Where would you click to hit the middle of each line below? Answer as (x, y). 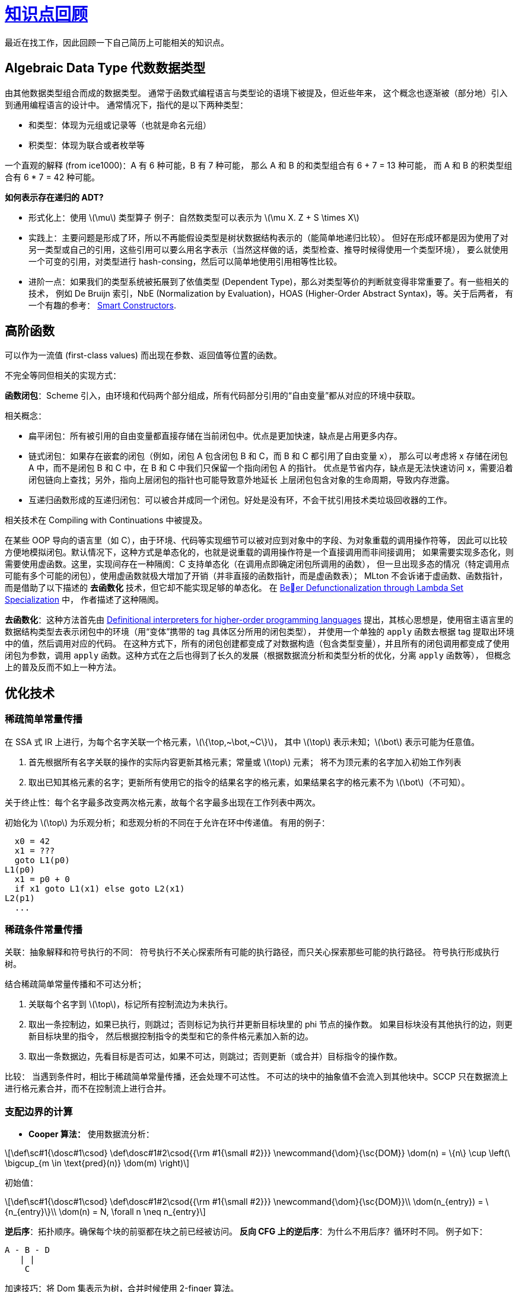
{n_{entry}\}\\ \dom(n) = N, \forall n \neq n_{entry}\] (105, 1212)
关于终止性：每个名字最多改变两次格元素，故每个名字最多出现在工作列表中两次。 (163, 802)
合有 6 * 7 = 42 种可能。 (52, 177)
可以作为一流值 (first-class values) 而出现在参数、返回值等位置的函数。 (143, 355)
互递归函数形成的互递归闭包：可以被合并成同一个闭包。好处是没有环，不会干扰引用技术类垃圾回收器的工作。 (240, 500)
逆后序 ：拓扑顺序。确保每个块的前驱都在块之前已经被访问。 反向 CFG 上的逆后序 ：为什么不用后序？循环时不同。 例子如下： (246, 1231)
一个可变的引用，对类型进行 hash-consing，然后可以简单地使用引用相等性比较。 (185, 261)
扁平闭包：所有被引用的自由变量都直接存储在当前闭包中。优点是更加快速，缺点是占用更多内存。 (215, 436)
